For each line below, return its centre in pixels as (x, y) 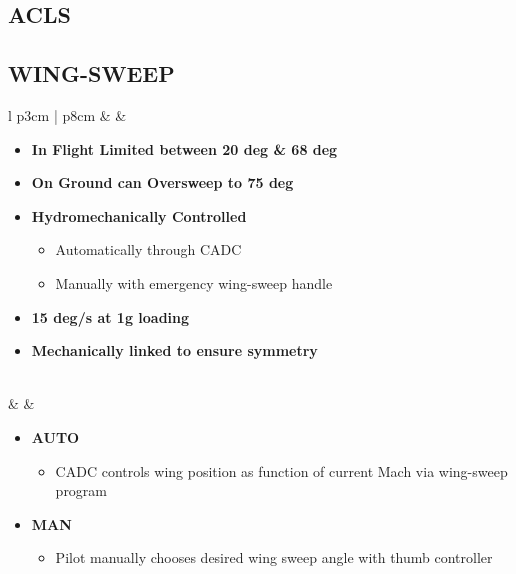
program (81, 490)
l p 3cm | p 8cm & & (67, 114)
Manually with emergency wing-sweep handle (194, 282)
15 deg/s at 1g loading (110, 316)
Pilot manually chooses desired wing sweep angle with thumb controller (274, 557)
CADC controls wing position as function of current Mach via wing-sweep (281, 470)
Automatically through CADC (148, 249)
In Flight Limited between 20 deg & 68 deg (184, 148)
